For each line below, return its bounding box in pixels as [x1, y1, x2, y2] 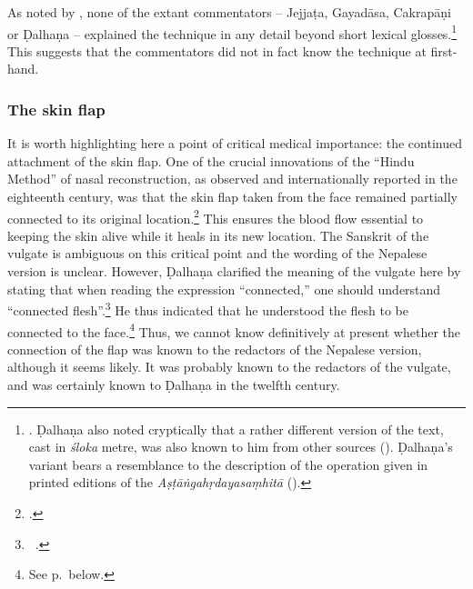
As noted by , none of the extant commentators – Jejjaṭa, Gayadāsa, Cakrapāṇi [7, 3, 451, 21]
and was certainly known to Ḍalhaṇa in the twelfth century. [7, 374, 340, 394]
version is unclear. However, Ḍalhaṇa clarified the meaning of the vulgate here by [7, 262, 461, 281]
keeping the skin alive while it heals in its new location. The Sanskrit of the [7, 225, 429, 245]
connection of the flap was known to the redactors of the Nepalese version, [7, 339, 422, 358]
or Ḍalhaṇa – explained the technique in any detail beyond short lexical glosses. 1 [7, 21, 458, 43]
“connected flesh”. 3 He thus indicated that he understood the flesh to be [7, 298, 408, 319]
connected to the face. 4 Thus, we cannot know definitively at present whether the [7, 319, 460, 341]
